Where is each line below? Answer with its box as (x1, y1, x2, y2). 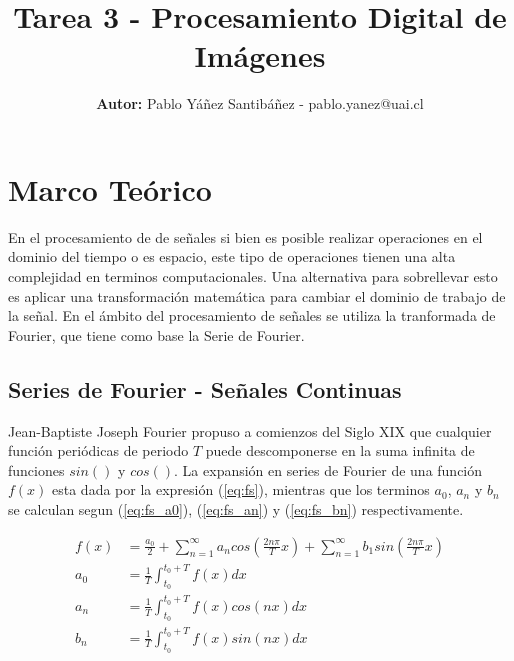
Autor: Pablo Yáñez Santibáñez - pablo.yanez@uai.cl (96, 93, 424, 114)
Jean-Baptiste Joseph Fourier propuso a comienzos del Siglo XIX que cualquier (8, 420, 492, 441)
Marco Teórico (8, 168, 212, 209)
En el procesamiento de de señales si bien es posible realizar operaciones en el (8, 226, 483, 247)
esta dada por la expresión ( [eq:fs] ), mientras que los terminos (52, 479, 430, 500)
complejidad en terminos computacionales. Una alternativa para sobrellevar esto (8, 266, 498, 287)
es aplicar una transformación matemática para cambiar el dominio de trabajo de (8, 285, 506, 306)
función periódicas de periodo (8, 440, 189, 461)
